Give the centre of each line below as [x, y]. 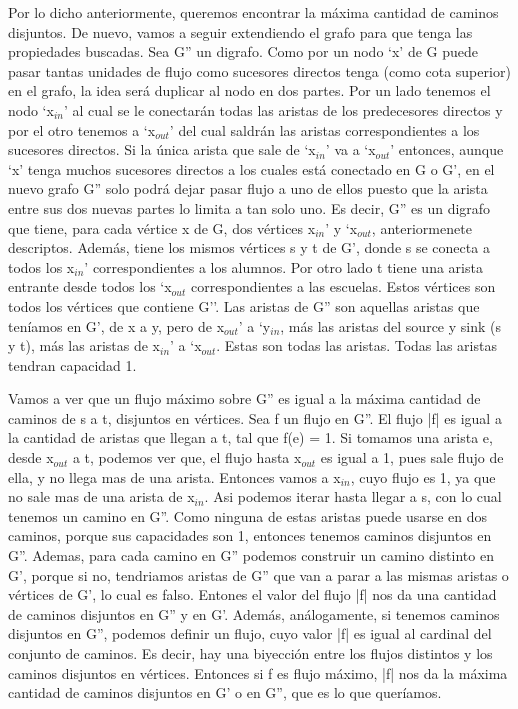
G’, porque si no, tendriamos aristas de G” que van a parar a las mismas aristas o [258, 574]
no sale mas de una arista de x [101, 496]
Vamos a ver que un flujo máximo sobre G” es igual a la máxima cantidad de [244, 398]
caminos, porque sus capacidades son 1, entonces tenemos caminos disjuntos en [250, 535]
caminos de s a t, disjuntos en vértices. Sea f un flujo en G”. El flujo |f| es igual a [255, 417]
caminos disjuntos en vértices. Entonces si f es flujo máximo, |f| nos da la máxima [258, 672]
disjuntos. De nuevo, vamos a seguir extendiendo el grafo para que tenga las [240, 31]
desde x [31, 457]
